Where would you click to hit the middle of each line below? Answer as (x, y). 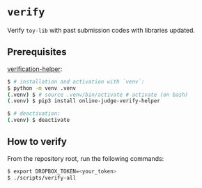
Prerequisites (37, 52)
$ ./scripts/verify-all (42, 178)
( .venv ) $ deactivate (39, 120)
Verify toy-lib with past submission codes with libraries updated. (101, 30)
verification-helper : (35, 69)
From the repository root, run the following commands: (86, 158)
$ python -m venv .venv (42, 88)
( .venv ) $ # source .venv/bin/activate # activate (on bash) (98, 95)
